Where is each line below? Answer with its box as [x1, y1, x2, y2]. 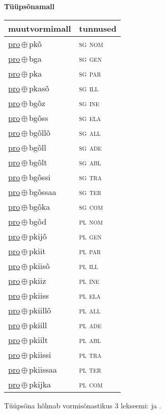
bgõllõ [29, 126, 50, 138]
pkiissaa [29, 363, 57, 375]
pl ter [79, 363, 101, 375]
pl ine [79, 274, 99, 286]
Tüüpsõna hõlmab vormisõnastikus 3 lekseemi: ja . [4, 400, 161, 410]
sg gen [79, 52, 102, 64]
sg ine [79, 96, 100, 109]
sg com [79, 200, 103, 212]
